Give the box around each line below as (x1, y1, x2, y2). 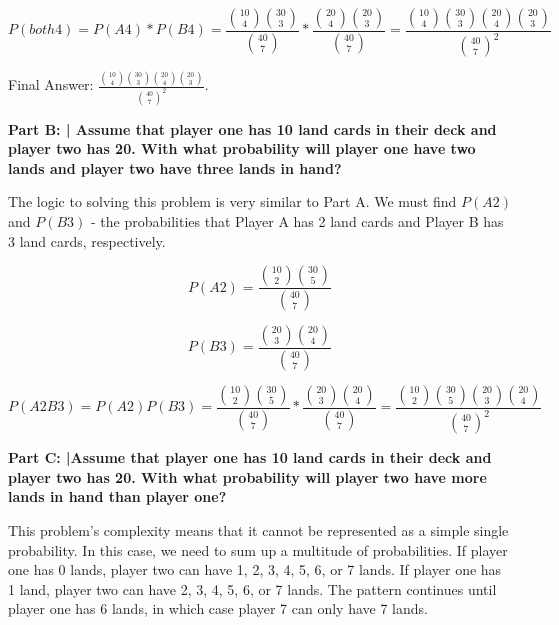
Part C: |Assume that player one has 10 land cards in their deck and (8, 447, 492, 468)
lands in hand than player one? (8, 486, 227, 507)
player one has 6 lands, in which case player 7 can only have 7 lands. (8, 598, 428, 619)
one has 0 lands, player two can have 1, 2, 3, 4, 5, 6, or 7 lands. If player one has (8, 559, 502, 580)
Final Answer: (8, 74, 94, 95)
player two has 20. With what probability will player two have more (8, 466, 487, 487)
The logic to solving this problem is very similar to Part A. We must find (8, 191, 457, 212)
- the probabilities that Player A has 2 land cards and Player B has (91, 210, 504, 231)
